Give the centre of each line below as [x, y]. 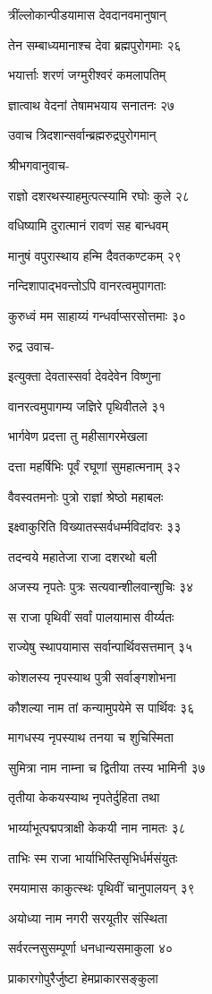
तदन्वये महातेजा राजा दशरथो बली [83, 556]
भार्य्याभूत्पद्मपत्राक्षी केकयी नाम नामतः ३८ [97, 828]
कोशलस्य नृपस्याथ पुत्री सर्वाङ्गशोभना [92, 677]
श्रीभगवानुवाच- [39, 164]
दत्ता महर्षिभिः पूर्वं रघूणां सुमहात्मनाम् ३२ [94, 466]
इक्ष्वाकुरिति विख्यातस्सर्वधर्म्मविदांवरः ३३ [95, 527]
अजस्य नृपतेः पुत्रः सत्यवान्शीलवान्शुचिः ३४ [101, 587]
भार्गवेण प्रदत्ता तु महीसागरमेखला [78, 436]
